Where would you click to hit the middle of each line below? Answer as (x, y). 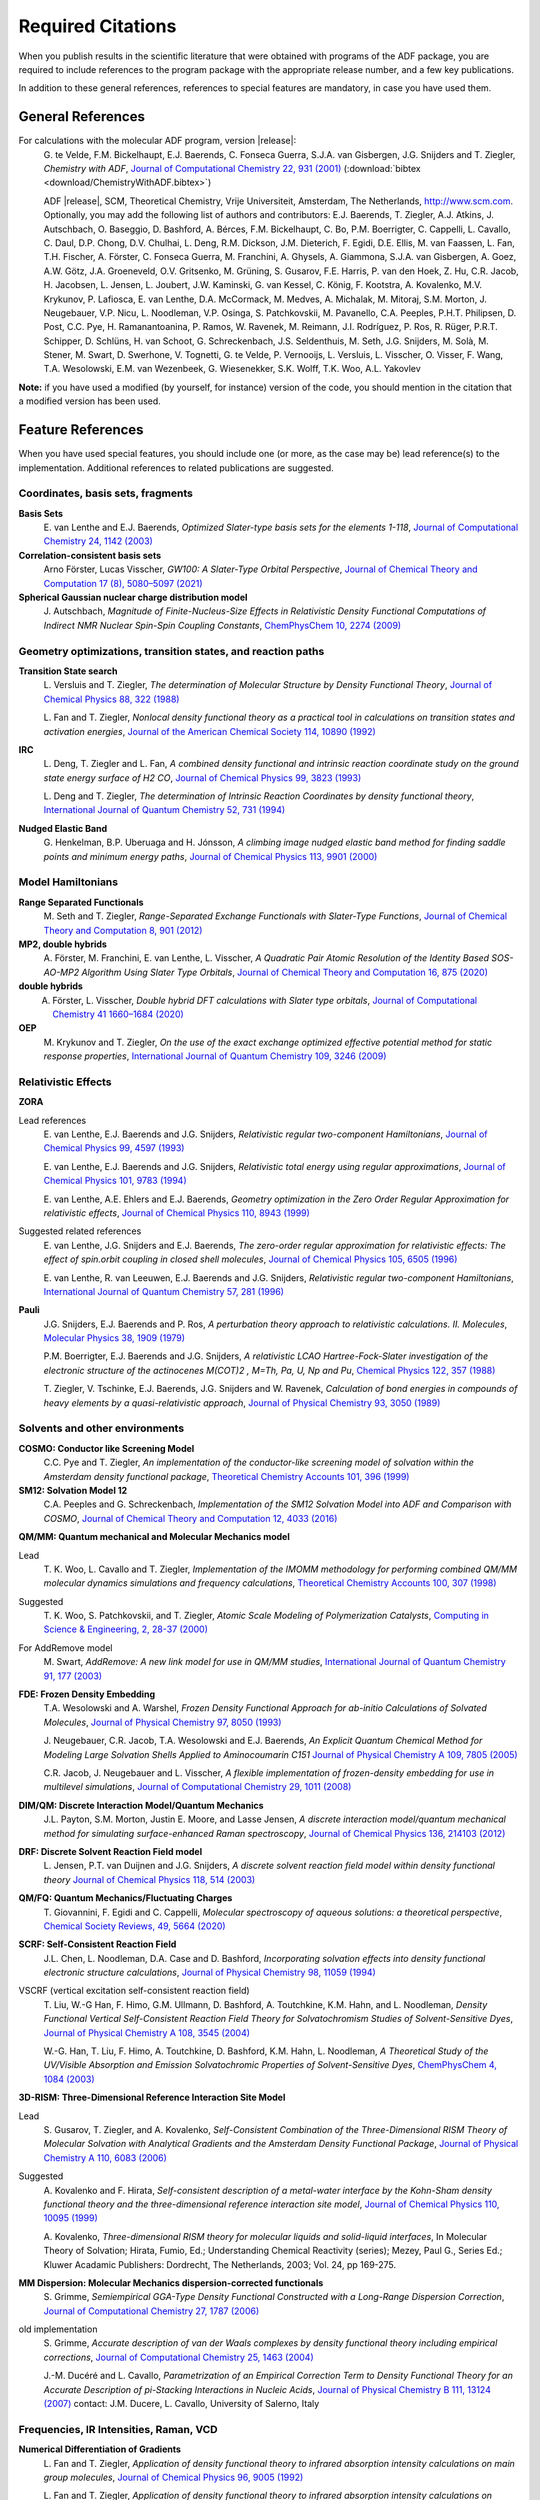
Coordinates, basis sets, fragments (106, 493)
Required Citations (97, 26)
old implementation (58, 2329)
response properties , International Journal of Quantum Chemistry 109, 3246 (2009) (215, 1056)
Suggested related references (80, 1231)
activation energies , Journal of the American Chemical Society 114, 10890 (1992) (210, 731)
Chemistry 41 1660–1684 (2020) (118, 1014)
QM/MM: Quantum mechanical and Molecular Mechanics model (154, 1537)
